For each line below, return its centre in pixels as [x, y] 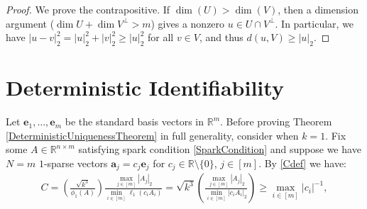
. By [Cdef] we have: [302, 163]
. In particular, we [314, 23]
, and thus [221, 37]
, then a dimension [318, 9]
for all [161, 37]
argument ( [30, 23]
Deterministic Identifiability [145, 87]
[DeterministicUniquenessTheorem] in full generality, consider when [152, 135]
